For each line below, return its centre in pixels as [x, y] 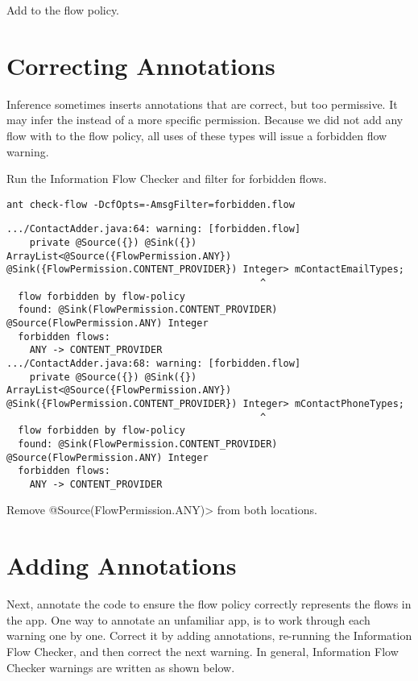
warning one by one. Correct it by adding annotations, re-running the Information [209, 635]
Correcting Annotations [141, 65]
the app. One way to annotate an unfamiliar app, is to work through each [188, 619]
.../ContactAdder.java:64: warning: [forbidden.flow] [154, 229]
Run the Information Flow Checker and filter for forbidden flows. [167, 179]
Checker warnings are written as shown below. [121, 667]
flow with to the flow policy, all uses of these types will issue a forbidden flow [197, 135]
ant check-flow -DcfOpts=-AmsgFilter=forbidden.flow [151, 204]
